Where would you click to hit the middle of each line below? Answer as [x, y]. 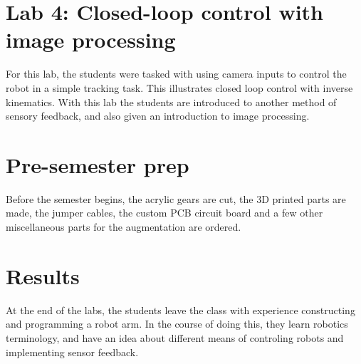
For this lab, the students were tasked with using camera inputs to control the [176, 74]
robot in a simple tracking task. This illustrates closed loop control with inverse [179, 87]
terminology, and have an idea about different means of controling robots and [175, 337]
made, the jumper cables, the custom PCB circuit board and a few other [164, 213]
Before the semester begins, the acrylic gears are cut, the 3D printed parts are [176, 198]
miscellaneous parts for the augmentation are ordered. [124, 227]
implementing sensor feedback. [72, 352]
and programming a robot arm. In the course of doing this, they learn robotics [177, 324]
